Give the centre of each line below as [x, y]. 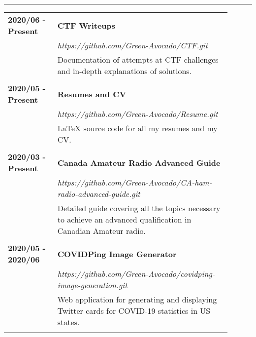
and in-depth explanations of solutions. [125, 71]
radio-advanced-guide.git [99, 194]
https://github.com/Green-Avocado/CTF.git [133, 45]
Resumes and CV [92, 94]
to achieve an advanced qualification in [124, 219]
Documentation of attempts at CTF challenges [138, 59]
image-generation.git [92, 285]
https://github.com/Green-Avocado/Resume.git [138, 114]
